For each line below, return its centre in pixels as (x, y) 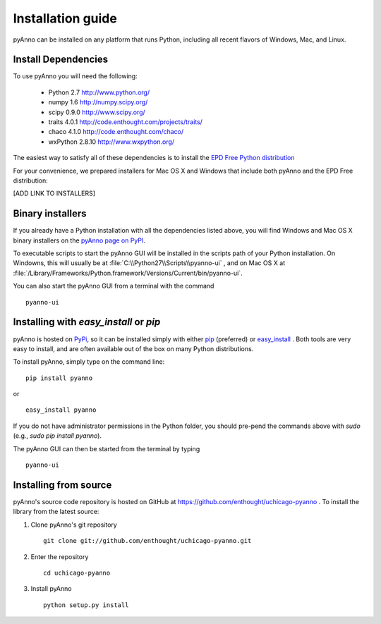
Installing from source (62, 485)
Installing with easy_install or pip (87, 322)
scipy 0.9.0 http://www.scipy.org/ (97, 112)
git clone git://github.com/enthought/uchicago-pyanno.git (147, 541)
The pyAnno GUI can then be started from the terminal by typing (107, 448)
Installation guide (65, 18)
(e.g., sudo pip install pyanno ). (58, 436)
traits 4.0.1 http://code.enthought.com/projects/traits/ (125, 122)
